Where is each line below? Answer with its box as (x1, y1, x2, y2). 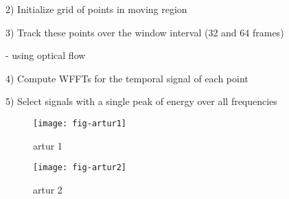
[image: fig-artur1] (33, 118, 127, 128)
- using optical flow (5, 48, 86, 62)
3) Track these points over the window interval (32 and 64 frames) (5, 25, 284, 39)
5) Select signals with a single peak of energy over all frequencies (5, 94, 277, 108)
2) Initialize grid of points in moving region (5, 2, 187, 16)
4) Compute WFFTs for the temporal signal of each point (5, 71, 248, 85)
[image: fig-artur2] (33, 163, 127, 173)
